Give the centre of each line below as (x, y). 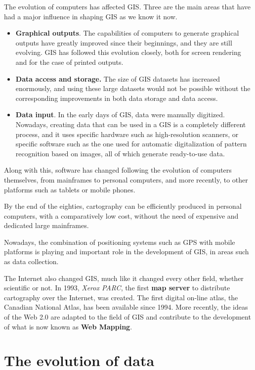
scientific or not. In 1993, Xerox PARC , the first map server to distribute (117, 288)
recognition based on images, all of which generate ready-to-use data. (120, 153)
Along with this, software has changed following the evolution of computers (118, 170)
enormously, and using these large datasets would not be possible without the (133, 88)
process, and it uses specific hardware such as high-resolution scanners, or (127, 134)
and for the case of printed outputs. (69, 62)
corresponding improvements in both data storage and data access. (117, 98)
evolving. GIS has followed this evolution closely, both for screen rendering (128, 52)
